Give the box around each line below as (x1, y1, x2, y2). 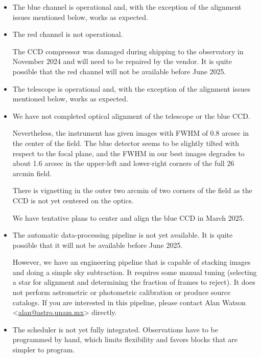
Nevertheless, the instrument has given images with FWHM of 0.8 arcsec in (12, 128, 249, 138)
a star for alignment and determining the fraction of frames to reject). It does (12, 277, 255, 287)
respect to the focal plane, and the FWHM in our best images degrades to (12, 148, 245, 158)
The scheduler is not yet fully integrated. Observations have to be (12, 324, 218, 334)
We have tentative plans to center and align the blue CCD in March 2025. (12, 212, 245, 223)
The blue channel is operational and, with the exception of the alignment (12, 2, 242, 12)
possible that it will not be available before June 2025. (12, 239, 183, 250)
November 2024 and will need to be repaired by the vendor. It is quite (12, 56, 232, 67)
